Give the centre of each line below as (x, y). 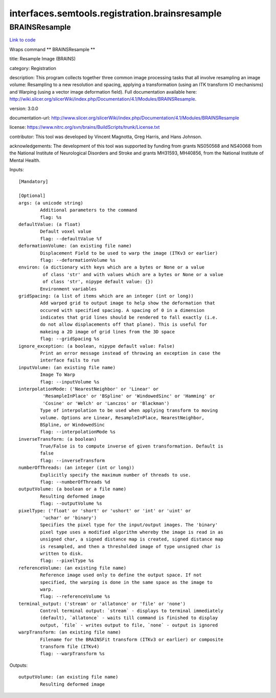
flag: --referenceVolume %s (75, 596)
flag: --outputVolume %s (71, 503)
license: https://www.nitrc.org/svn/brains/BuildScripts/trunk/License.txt (85, 127)
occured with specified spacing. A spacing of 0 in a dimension (122, 310)
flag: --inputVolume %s (70, 382)
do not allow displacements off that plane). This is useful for (124, 324)
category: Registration (33, 68)
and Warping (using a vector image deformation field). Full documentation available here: (103, 92)
